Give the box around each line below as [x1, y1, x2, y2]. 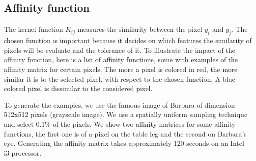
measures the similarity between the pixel [77, 24, 202, 34]
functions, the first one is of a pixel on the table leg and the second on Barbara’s [4, 128, 247, 138]
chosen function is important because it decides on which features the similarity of [4, 35, 252, 46]
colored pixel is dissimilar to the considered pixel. [4, 83, 153, 93]
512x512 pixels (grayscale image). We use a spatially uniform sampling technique [4, 109, 248, 119]
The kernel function [4, 24, 63, 34]
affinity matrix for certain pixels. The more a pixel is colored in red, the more [4, 64, 237, 74]
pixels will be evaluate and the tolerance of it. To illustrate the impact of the [4, 45, 235, 55]
